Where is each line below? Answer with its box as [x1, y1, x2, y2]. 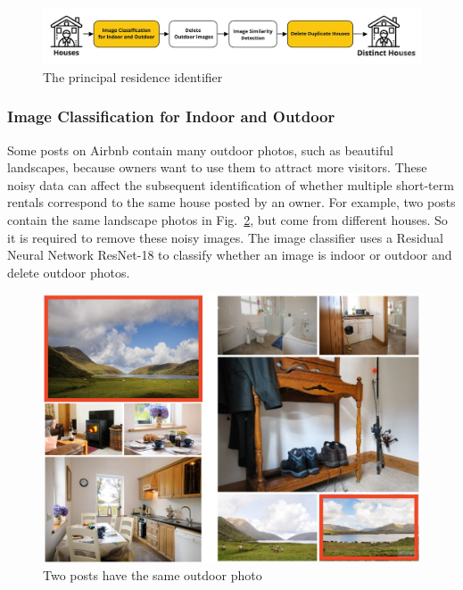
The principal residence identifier [43, 67, 223, 86]
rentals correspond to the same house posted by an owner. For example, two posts [7, 193, 456, 212]
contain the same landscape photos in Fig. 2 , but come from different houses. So [7, 210, 448, 229]
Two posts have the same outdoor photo [43, 566, 262, 585]
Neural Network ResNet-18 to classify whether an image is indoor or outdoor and [7, 245, 452, 264]
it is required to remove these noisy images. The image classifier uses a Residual [7, 228, 444, 246]
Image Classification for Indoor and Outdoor [7, 105, 335, 128]
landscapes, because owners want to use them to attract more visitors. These [7, 158, 427, 177]
